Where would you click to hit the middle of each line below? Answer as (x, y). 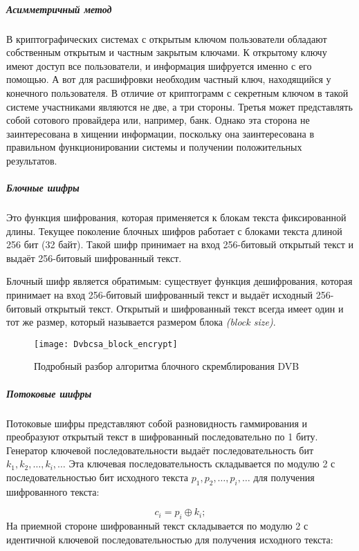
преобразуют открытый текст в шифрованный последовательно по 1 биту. (162, 437)
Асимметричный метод (59, 9)
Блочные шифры (43, 188)
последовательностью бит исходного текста (98, 477)
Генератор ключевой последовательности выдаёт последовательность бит (160, 450)
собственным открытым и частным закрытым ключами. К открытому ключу (167, 52)
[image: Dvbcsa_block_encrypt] (106, 344)
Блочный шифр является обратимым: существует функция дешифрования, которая (179, 281)
